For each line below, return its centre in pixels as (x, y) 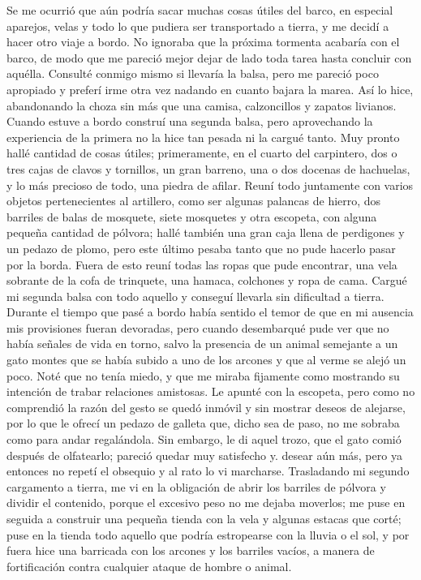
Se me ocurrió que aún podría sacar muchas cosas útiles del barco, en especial (200, 10)
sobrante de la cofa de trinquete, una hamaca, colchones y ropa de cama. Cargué (207, 280)
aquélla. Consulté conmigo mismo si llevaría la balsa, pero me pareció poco (193, 73)
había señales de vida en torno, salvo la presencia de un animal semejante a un (202, 344)
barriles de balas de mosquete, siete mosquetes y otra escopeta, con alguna (192, 216)
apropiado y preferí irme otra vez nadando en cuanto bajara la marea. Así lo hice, (210, 89)
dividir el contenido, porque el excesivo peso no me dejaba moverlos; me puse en (206, 503)
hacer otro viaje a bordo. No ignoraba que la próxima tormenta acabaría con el (203, 42)
